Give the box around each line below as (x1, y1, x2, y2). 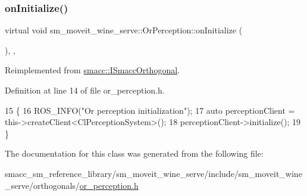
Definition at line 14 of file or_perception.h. (5, 84, 165, 96)
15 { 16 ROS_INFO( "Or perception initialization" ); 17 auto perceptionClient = (5, 104, 295, 116)
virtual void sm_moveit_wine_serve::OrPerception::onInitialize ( (5, 24, 243, 36)
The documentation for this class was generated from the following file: (5, 147, 264, 160)
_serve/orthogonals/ (5, 179, 80, 191)
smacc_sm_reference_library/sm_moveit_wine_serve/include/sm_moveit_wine (5, 167, 302, 179)
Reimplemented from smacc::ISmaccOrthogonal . (5, 64, 180, 76)
